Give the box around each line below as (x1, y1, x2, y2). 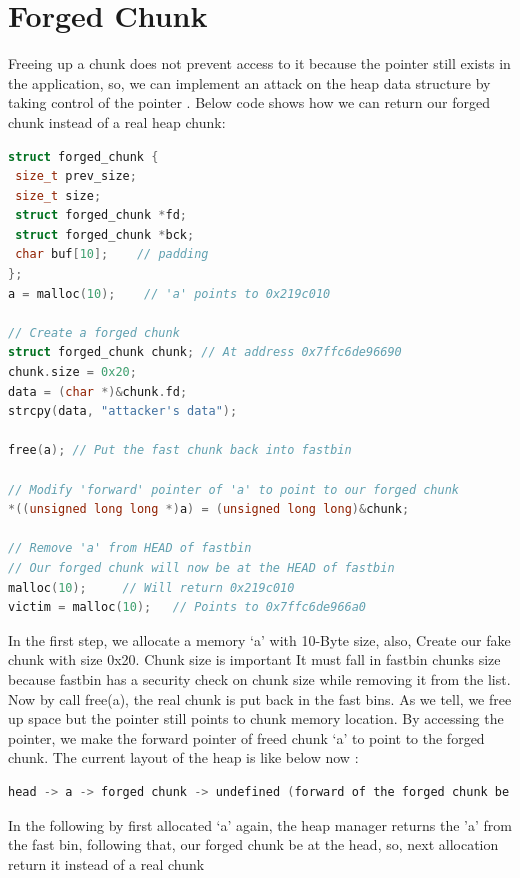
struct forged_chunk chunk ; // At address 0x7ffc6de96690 (8, 345, 402, 360)
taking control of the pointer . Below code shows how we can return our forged (8, 92, 491, 113)
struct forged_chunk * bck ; (15, 227, 195, 242)
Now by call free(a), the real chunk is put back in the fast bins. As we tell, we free (8, 688, 512, 709)
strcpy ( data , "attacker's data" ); (8, 404, 238, 419)
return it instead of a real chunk (8, 853, 205, 874)
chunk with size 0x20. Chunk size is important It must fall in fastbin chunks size (8, 649, 501, 670)
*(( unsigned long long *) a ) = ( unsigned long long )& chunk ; (8, 502, 410, 517)
